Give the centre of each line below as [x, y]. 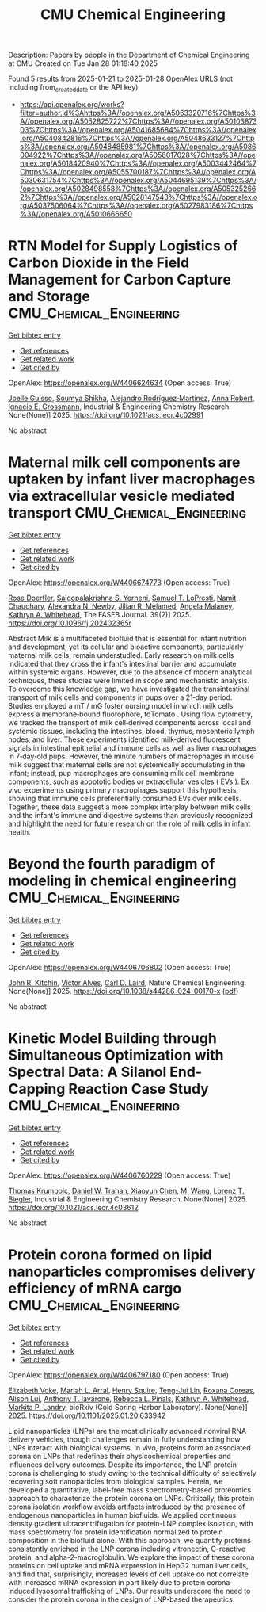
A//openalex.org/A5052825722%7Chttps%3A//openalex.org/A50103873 [138, 121]
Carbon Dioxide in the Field [99, 263]
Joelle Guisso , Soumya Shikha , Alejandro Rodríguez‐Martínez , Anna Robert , [131, 398]
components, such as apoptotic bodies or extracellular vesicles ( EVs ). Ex [129, 781]
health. [19, 832]
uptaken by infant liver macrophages [132, 479]
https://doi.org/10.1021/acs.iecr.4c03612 [73, 1207]
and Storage [49, 297]
